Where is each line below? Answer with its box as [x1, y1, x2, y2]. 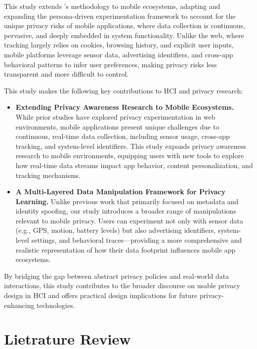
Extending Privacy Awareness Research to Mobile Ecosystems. [15, 102, 234, 112]
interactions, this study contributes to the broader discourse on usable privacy [4, 280, 240, 291]
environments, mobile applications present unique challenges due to [15, 121, 219, 131]
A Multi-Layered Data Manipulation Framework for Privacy [15, 186, 226, 197]
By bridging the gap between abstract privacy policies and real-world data [4, 270, 229, 281]
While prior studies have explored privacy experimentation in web [15, 111, 215, 122]
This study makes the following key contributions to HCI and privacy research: [4, 85, 243, 95]
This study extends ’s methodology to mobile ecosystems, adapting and [4, 1, 220, 11]
